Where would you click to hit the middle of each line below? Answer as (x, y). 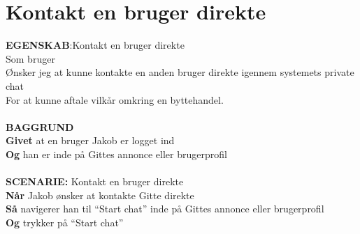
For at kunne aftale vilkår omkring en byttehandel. (115, 99)
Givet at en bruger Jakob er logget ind (90, 140)
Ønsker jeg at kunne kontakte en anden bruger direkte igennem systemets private (180, 72)
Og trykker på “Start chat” (65, 222)
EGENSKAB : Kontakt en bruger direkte (95, 45)
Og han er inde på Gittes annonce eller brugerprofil (116, 154)
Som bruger (30, 58)
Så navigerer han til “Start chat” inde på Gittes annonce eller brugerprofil (165, 209)
